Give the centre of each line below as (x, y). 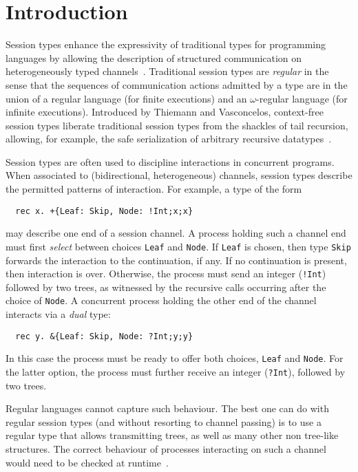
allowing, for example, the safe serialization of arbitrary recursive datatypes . (169, 139)
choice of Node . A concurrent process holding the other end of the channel (161, 300)
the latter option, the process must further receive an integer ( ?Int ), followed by (176, 371)
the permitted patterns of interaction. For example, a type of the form (154, 189)
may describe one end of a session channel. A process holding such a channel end (176, 233)
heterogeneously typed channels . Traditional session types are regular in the (167, 71)
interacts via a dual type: (58, 314)
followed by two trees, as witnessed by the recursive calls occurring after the (166, 287)
